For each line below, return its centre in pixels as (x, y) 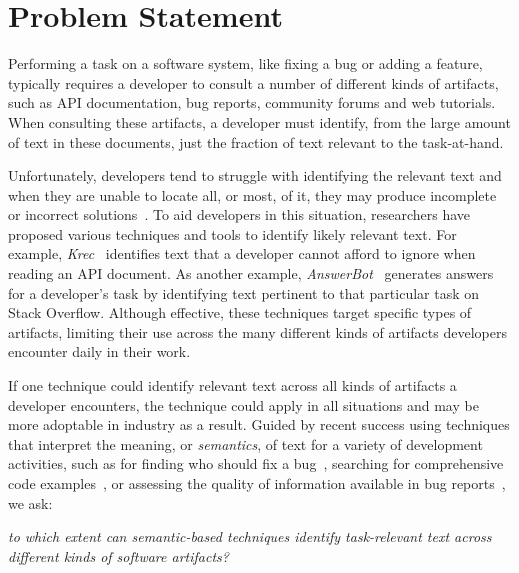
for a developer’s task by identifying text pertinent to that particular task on (244, 292)
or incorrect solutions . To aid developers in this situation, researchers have (239, 214)
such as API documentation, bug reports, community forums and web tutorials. (252, 102)
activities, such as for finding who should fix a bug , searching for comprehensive (256, 463)
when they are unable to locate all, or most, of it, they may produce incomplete (252, 194)
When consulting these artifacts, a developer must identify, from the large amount (259, 121)
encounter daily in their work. (99, 351)
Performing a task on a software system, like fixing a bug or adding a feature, (245, 63)
